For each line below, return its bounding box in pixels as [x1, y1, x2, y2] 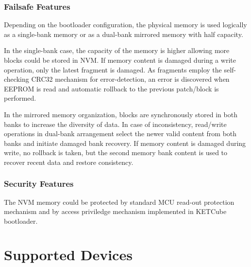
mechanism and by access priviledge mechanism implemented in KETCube [4, 206, 227, 216]
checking [4, 74, 29, 84]
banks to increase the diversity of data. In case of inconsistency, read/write [4, 119, 227, 129]
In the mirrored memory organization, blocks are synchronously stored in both [4, 109, 237, 119]
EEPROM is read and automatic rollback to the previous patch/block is [4, 83, 219, 93]
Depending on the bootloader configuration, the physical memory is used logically [4, 19, 247, 30]
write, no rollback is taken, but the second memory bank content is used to [4, 147, 228, 158]
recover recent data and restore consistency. [4, 157, 134, 167]
